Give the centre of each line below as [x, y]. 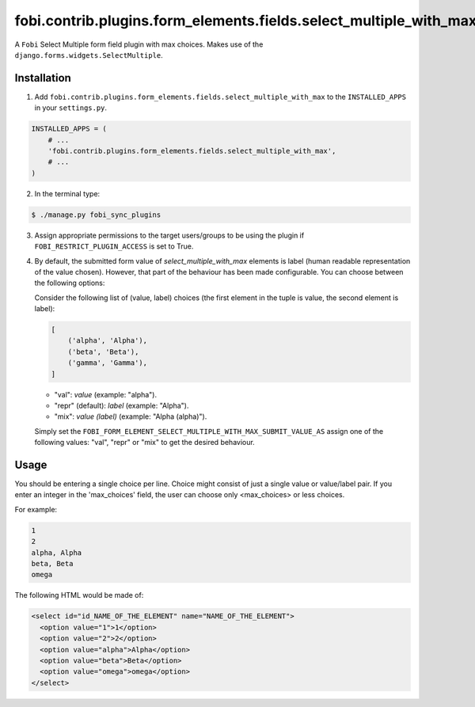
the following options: [70, 283]
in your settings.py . [70, 108]
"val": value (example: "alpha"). [106, 394]
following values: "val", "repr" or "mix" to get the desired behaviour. [144, 443]
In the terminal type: [67, 193]
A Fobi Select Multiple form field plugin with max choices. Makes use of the [139, 44]
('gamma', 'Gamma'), [108, 363]
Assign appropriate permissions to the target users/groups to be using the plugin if [169, 235]
